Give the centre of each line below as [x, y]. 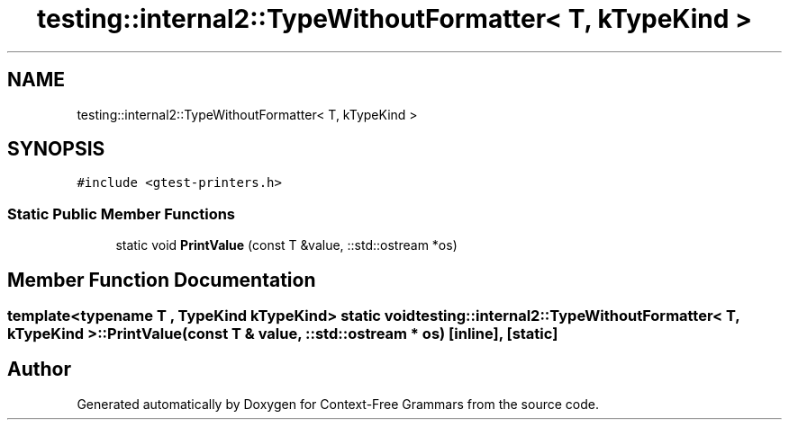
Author [39, 369]
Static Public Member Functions [122, 213]
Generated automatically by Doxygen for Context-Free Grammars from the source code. [338, 404]
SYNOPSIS [56, 149]
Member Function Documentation [162, 280]
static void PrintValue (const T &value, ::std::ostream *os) [286, 245]
